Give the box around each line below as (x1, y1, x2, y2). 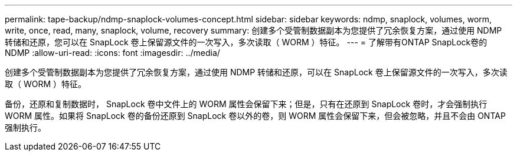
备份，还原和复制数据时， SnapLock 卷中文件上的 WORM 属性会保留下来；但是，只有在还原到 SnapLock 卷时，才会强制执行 (5, 99, 487, 109)
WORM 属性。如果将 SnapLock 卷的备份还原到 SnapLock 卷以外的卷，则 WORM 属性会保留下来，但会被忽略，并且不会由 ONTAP (5, 111, 506, 121)
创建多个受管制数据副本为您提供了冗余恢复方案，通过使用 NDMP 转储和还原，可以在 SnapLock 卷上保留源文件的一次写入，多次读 (5, 67, 508, 77)
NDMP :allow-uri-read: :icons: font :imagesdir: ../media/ (5, 48, 220, 58)
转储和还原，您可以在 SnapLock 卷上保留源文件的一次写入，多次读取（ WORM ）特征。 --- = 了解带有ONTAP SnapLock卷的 (5, 37, 487, 47)
